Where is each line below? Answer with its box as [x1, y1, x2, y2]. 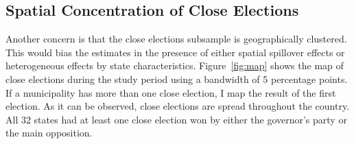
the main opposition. [5, 125, 93, 140]
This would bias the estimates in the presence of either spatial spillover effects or [5, 45, 345, 59]
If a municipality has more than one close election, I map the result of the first [5, 85, 336, 99]
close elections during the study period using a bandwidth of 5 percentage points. [5, 71, 348, 86]
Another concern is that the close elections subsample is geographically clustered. [5, 32, 347, 46]
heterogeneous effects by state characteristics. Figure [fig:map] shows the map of [5, 58, 344, 73]
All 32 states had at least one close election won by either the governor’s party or [5, 112, 347, 126]
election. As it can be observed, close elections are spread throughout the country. [5, 99, 350, 113]
